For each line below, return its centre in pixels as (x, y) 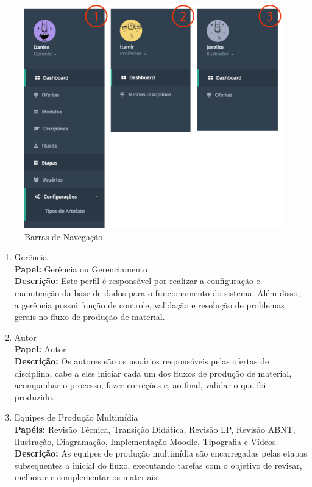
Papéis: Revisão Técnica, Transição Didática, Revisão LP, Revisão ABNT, (155, 429)
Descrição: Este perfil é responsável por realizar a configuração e (137, 281)
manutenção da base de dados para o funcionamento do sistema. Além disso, (157, 293)
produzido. (34, 396)
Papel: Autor (40, 349)
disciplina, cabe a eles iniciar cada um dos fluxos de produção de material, (153, 373)
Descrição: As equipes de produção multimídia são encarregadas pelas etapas (161, 453)
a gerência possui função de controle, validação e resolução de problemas (149, 304)
